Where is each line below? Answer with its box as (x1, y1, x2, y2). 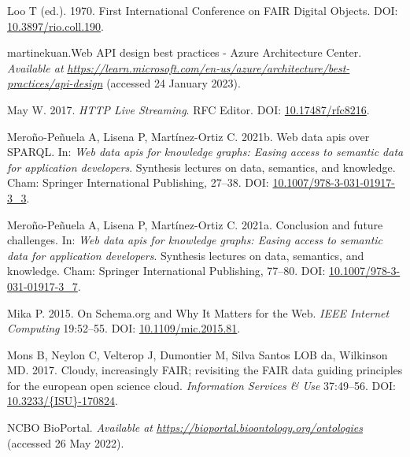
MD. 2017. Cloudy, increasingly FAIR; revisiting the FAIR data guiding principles (7, 362, 403, 378)
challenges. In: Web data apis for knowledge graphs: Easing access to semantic (7, 232, 383, 248)
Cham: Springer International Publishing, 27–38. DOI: (7, 174, 269, 191)
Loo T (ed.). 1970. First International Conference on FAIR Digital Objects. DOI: (7, 2, 398, 18)
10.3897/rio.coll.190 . (7, 17, 104, 34)
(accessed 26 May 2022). (7, 434, 124, 451)
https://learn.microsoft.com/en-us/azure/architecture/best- (67, 59, 350, 76)
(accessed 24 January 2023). (106, 75, 241, 91)
